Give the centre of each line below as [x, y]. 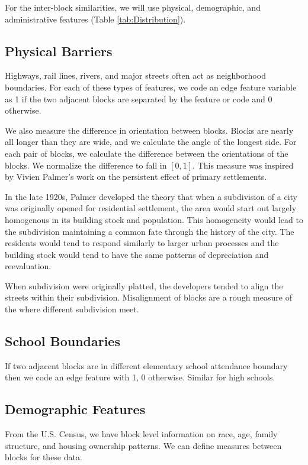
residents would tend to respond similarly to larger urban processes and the [142, 243]
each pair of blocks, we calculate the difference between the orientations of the [147, 153]
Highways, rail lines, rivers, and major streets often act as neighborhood [135, 75]
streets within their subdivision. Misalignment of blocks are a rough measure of [148, 297]
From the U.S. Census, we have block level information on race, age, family [141, 434]
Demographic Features [75, 409]
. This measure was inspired [243, 165]
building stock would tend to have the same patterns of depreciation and [137, 254]
